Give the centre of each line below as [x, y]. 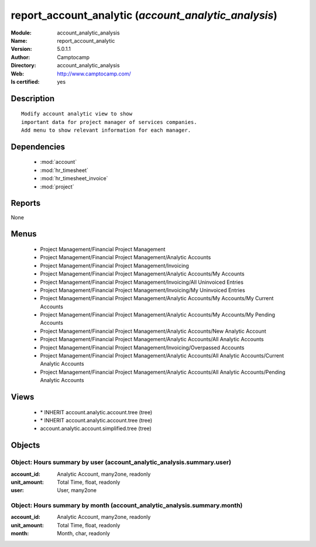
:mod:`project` [57, 187]
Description [33, 99]
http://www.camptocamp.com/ [94, 74]
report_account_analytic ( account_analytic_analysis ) [144, 15]
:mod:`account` [59, 162]
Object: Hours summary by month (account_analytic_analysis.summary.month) [127, 505]
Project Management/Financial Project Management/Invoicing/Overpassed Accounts [142, 348]
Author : [20, 57]
